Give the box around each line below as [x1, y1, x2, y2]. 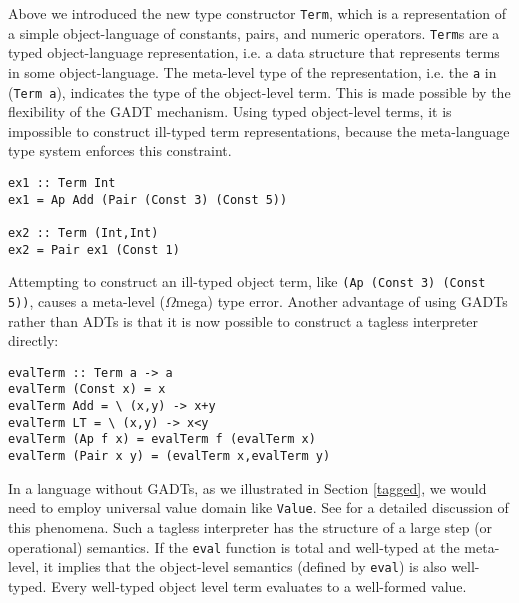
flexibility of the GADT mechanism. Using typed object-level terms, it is [8, 101, 452, 122]
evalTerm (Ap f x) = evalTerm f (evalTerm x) [8, 432, 316, 447]
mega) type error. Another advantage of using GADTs [175, 290, 508, 311]
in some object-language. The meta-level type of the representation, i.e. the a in [8, 61, 497, 82]
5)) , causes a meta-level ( [8, 290, 165, 311]
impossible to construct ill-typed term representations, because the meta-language [8, 120, 510, 141]
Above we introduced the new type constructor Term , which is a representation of [8, 3, 507, 23]
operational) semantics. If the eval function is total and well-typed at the [8, 536, 460, 557]
